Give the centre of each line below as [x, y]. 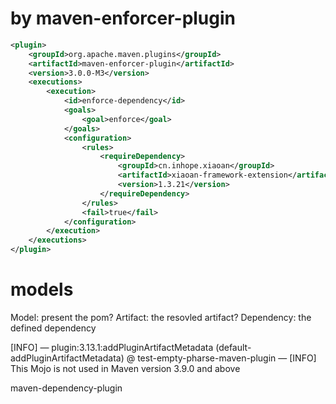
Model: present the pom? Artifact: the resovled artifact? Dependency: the [161, 317]
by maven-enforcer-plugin [123, 18]
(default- [233, 347]
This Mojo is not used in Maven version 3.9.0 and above [125, 368]
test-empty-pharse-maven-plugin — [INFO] [227, 358]
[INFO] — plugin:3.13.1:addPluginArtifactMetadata [112, 347]
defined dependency [53, 328]
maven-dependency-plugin [66, 388]
